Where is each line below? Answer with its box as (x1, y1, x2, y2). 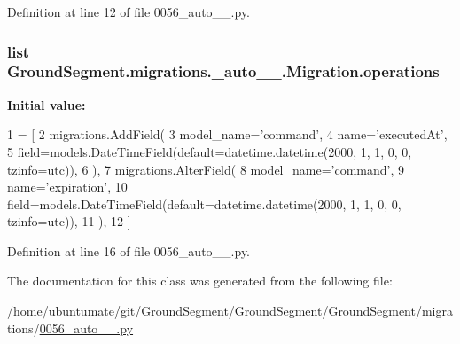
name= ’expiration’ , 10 (7, 177, 128, 196)
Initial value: (7, 95, 86, 113)
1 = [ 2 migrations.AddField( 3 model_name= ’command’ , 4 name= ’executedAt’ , (7, 125, 448, 144)
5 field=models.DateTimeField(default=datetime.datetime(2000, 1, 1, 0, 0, (7, 142, 412, 160)
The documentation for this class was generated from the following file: (7, 271, 393, 290)
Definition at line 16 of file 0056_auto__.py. (7, 241, 251, 260)
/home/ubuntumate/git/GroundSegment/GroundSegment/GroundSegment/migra (7, 301, 453, 320)
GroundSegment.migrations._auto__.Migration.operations (7, 60, 440, 82)
